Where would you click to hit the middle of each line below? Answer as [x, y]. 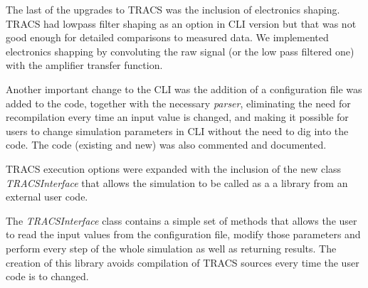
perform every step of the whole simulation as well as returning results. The [171, 248]
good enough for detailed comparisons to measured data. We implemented [167, 37]
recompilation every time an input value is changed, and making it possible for [177, 117]
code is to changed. [47, 276]
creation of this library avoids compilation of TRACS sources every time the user [183, 262]
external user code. [47, 197]
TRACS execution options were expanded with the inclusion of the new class [174, 168]
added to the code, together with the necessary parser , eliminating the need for [178, 103]
